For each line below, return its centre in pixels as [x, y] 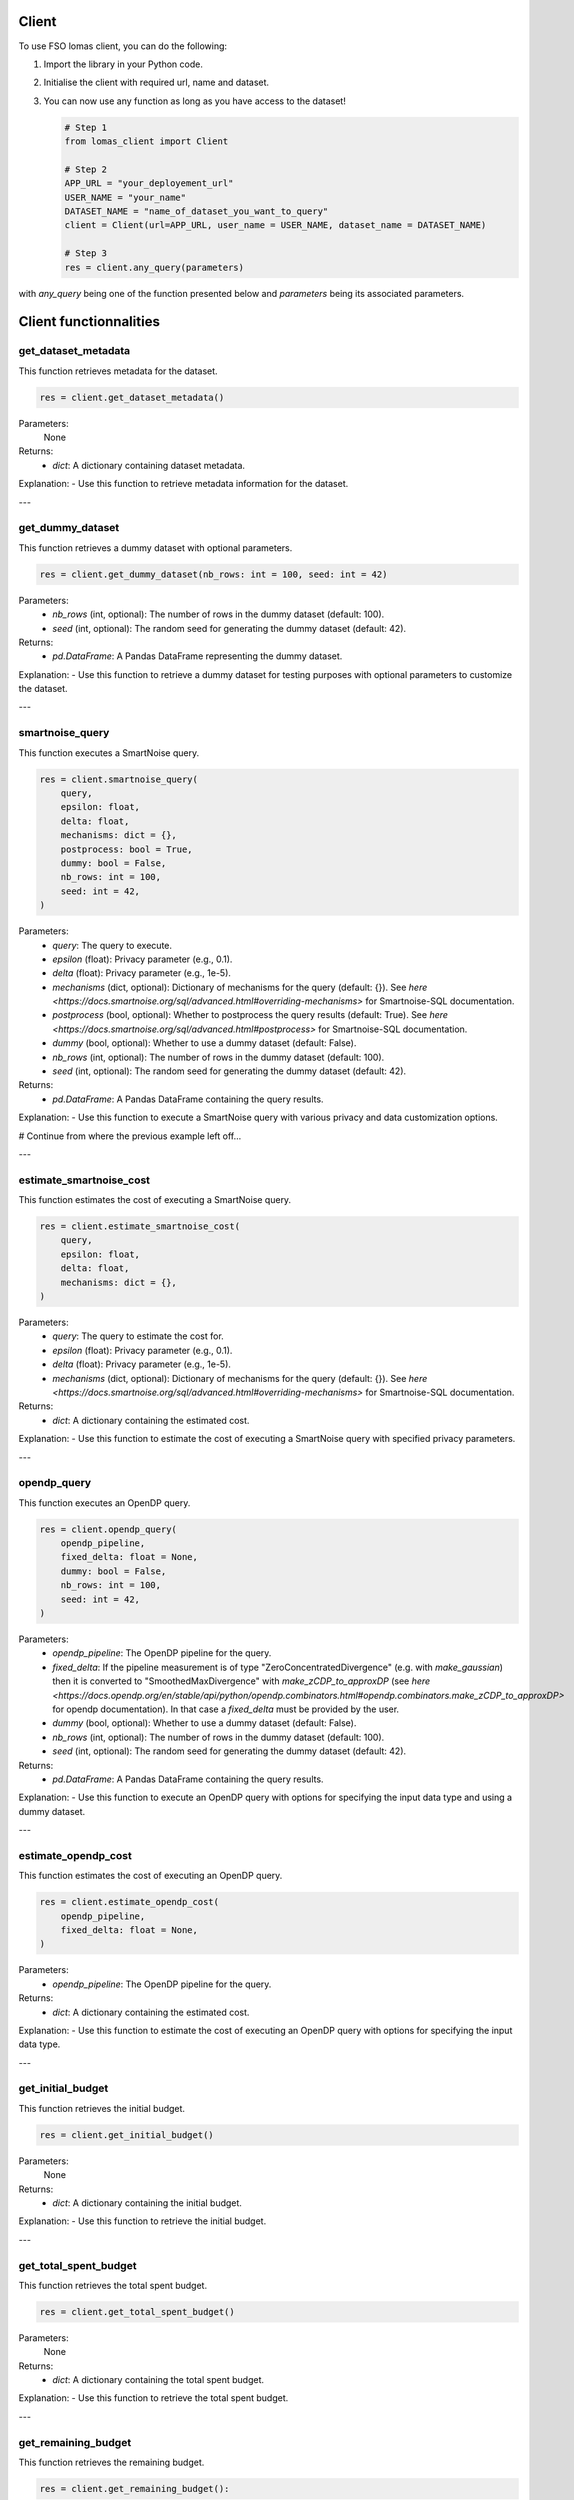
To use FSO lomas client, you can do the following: [123, 46]
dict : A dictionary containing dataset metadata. [148, 465]
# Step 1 [86, 127]
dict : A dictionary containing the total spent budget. [158, 2380]
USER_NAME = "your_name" [125, 197]
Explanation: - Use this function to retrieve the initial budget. [142, 2221]
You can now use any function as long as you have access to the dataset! [195, 101]
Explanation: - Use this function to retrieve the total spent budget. [153, 2398]
